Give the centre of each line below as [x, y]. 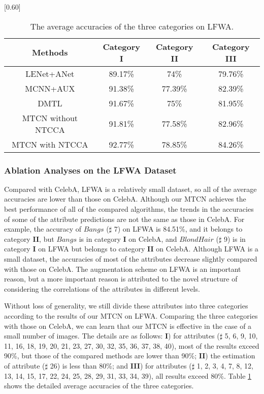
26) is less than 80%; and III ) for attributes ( [121, 365]
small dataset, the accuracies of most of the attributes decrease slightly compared [131, 258]
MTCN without [50, 118]
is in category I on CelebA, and [128, 238]
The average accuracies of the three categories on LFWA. [132, 26]
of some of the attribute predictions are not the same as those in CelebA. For [124, 219]
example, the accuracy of [43, 229]
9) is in [235, 238]
